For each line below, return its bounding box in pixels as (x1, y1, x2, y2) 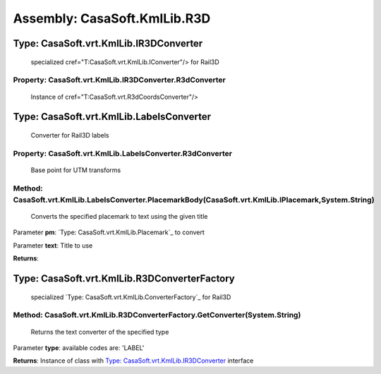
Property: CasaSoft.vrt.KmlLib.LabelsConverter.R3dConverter (13, 148, 233, 158)
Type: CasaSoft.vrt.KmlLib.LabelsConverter (13, 111, 212, 123)
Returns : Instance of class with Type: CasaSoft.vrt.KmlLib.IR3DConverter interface (13, 356, 254, 365)
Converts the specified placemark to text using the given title (30, 212, 208, 221)
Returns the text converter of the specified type (30, 327, 169, 336)
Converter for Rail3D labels (30, 131, 109, 139)
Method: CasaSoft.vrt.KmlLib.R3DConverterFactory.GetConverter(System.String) (13, 310, 301, 320)
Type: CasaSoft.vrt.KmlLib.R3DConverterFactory (13, 272, 236, 284)
